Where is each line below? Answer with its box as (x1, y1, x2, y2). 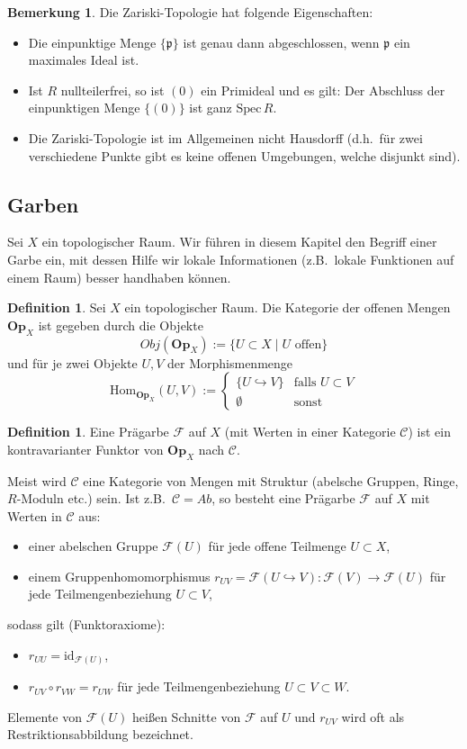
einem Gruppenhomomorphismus (28, 566, 211, 585)
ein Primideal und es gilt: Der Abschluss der (201, 80, 445, 99)
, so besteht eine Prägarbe (211, 489, 355, 508)
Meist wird (7, 471, 67, 490)
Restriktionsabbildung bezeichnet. (7, 725, 193, 744)
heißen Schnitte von (132, 707, 241, 726)
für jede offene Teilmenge (208, 537, 346, 555)
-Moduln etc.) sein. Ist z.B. (16, 489, 166, 508)
